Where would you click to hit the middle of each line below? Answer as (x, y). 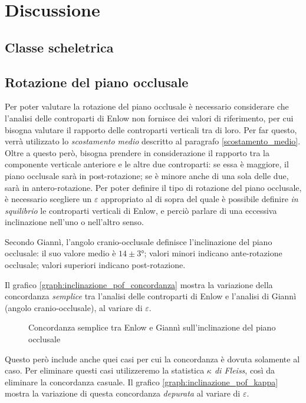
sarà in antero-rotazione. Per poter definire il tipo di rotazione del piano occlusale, (153, 187)
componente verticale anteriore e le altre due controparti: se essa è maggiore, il (147, 164)
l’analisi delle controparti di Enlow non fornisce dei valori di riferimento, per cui (149, 118)
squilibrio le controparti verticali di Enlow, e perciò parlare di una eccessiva (141, 210)
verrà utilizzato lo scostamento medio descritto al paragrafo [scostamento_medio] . (153, 141)
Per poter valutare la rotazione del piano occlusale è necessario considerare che (147, 106)
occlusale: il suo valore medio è (60, 253)
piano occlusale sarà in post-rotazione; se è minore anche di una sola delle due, (147, 175)
